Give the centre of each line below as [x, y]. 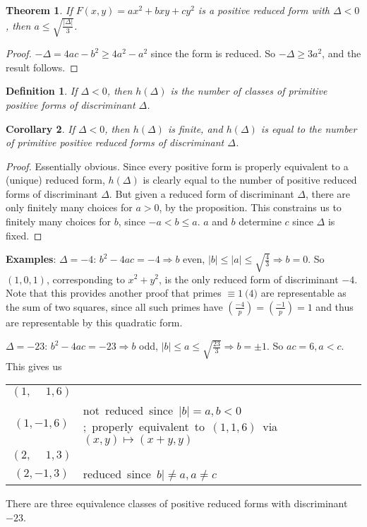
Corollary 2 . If [40, 128]
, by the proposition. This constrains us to [250, 207]
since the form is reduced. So [213, 53]
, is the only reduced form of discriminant [249, 279]
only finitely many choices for [69, 207]
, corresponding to [85, 279]
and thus [335, 306]
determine [260, 221]
